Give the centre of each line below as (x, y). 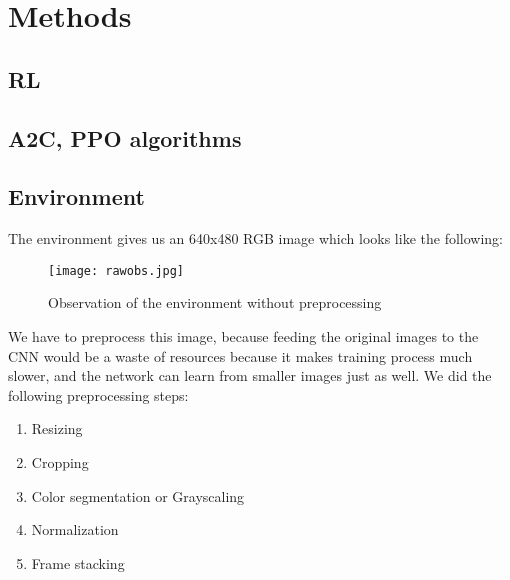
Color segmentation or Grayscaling (138, 495)
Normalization (75, 529)
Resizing (57, 428)
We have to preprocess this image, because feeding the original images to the (243, 335)
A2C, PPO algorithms (125, 137)
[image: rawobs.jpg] (116, 270)
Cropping (60, 461)
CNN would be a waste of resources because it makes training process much (240, 355)
